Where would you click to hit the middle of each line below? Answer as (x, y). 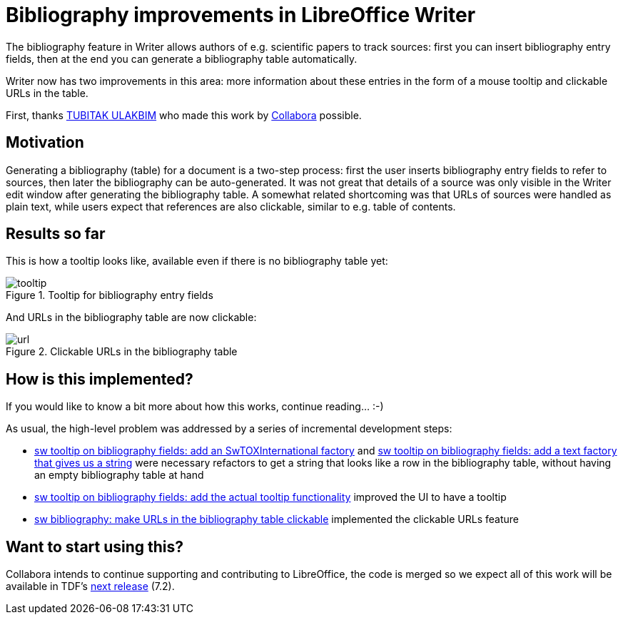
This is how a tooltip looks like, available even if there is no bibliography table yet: (197, 261)
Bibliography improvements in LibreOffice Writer (241, 15)
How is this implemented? (100, 379)
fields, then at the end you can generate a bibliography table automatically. (182, 59)
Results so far (56, 234)
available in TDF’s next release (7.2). (90, 586)
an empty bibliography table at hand (119, 475)
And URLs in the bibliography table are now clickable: (131, 317)
